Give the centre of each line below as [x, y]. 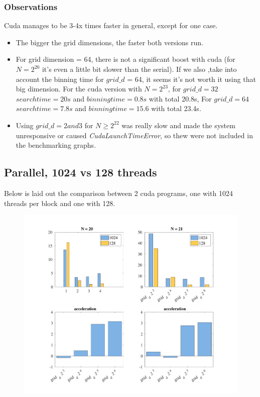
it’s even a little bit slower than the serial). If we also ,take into [139, 69]
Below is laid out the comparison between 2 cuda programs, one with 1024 [118, 193]
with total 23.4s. [176, 108]
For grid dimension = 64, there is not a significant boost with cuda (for [125, 59]
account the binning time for [60, 79]
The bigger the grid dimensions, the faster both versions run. [109, 42]
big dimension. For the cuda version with [79, 89]
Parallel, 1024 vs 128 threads [81, 172]
